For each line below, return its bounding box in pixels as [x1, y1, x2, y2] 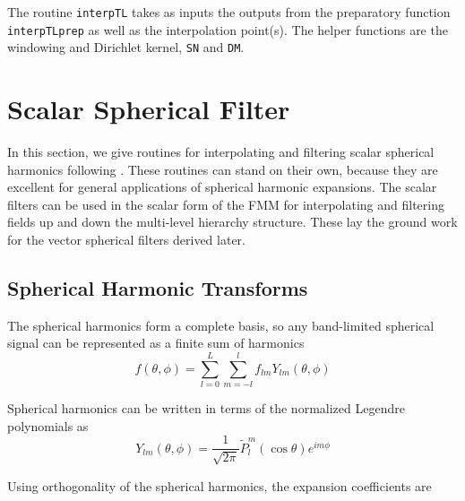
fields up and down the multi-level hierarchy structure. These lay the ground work [7, 212, 458, 231]
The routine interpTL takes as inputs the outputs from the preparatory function [7, 3, 451, 21]
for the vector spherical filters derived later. [7, 230, 245, 249]
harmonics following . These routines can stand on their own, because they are [7, 160, 438, 178]
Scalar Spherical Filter [7, 91, 290, 127]
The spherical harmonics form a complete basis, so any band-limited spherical [7, 315, 435, 334]
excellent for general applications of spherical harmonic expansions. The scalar [7, 177, 437, 196]
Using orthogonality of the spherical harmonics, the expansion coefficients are [7, 476, 432, 495]
